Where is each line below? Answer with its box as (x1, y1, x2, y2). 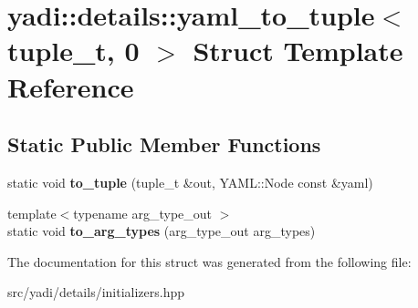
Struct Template (193, 32, 403, 69)
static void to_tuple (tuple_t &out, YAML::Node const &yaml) (7, 172, 373, 191)
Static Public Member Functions (7, 130, 321, 159)
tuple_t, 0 (7, 32, 140, 69)
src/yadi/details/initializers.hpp (7, 282, 185, 302)
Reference (7, 67, 134, 105)
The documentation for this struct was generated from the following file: (7, 252, 412, 271)
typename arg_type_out (73, 203, 213, 222)
